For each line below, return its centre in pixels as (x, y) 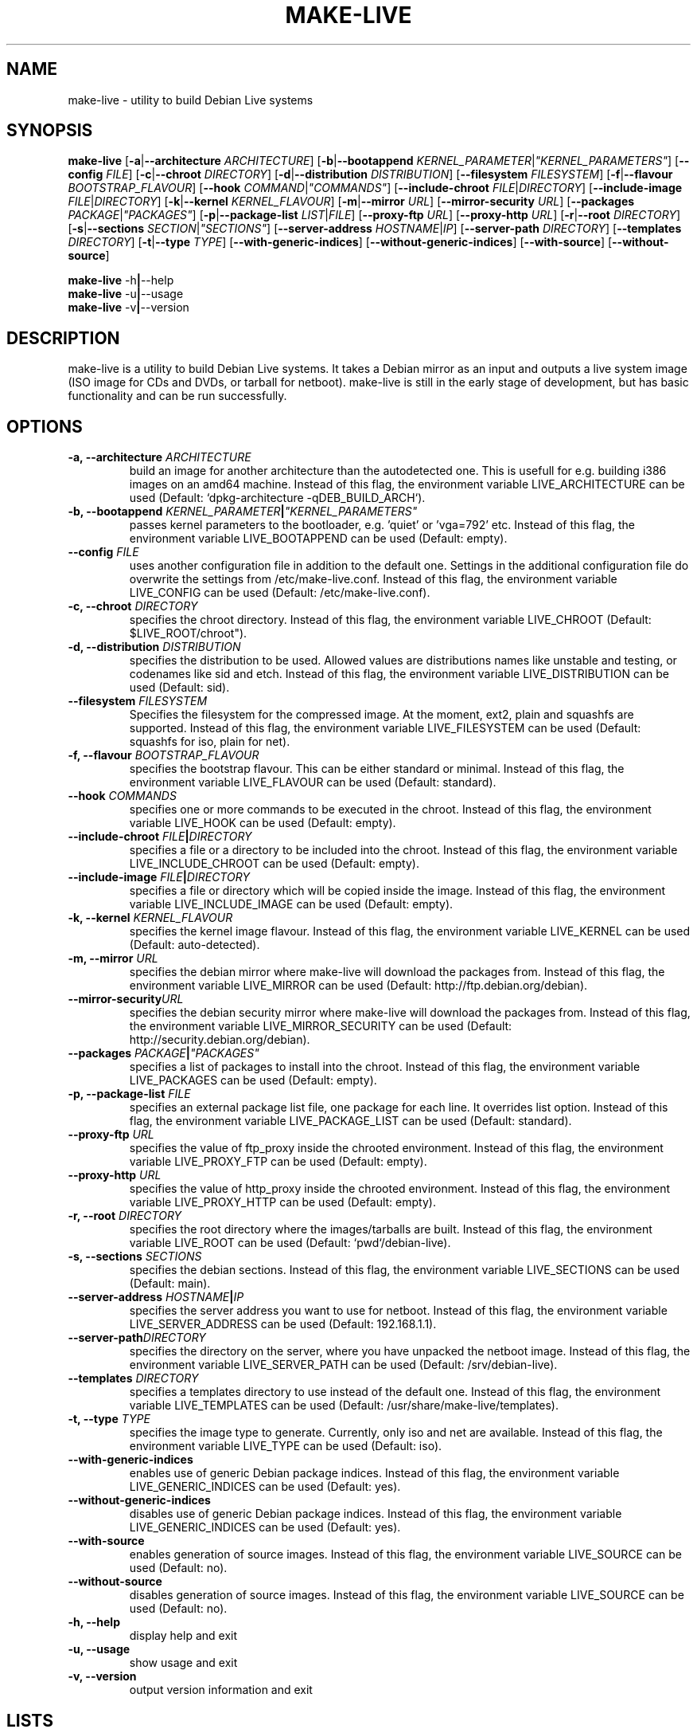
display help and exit (183, 1636)
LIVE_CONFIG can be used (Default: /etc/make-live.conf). (280, 593)
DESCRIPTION (63, 338)
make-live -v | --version (128, 308)
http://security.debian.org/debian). (220, 1040)
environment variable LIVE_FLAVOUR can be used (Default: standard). (313, 782)
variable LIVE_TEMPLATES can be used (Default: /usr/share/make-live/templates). (344, 1406)
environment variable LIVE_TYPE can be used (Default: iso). (286, 1446)
